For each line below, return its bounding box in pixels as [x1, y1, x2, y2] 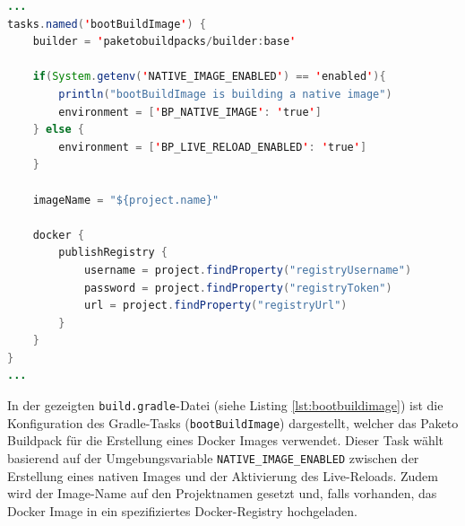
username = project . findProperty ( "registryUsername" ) [83, 263, 412, 276]
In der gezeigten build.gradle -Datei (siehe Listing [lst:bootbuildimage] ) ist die [7, 396, 443, 415]
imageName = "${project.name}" [32, 193, 220, 206]
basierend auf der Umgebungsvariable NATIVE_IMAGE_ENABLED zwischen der [7, 448, 419, 467]
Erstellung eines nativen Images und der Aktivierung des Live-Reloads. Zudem [7, 466, 438, 485]
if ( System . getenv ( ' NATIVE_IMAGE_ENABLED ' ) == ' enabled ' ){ [32, 70, 386, 83]
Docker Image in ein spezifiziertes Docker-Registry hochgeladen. [7, 501, 357, 520]
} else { [32, 123, 84, 136]
